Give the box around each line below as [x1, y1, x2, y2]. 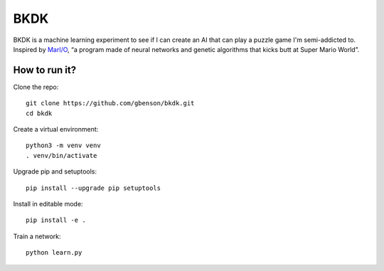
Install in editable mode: [13, 199, 83, 208]
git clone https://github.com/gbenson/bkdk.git [26, 100, 195, 107]
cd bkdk [26, 109, 53, 117]
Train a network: [13, 232, 61, 240]
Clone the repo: [13, 83, 59, 91]
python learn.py [26, 249, 82, 257]
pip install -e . [26, 216, 86, 224]
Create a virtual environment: [13, 125, 99, 134]
